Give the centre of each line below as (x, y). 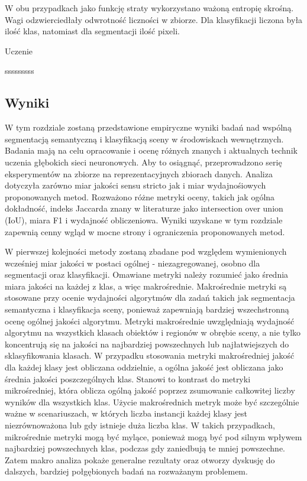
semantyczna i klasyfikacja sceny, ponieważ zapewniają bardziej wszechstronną (147, 309)
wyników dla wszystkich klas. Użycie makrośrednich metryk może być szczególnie (152, 402)
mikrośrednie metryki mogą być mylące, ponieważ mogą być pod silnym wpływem (153, 436)
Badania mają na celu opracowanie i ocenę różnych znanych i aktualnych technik (151, 150)
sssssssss (20, 71)
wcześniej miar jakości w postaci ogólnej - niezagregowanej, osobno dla (133, 263)
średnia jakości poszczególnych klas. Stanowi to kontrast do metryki (128, 378)
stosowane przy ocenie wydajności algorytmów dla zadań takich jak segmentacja (150, 298)
